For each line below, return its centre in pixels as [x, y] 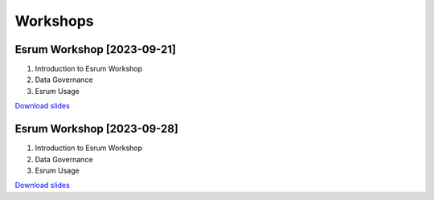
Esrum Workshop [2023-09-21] [96, 49]
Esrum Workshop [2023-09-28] [96, 129]
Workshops [54, 21]
